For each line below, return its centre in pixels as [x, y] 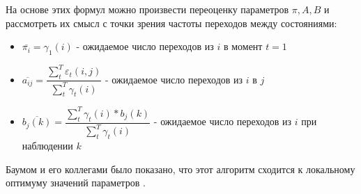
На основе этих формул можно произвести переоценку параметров [147, 9]
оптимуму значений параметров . [76, 183]
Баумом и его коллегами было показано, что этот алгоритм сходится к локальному [180, 169]
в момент [243, 46]
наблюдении [47, 145]
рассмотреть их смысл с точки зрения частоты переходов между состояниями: [171, 23]
